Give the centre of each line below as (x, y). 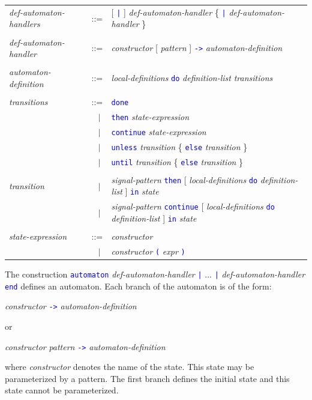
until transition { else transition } (177, 161)
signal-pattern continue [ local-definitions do (193, 206)
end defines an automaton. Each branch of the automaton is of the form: (138, 286)
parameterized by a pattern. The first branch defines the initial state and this (147, 378)
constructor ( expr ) (148, 251)
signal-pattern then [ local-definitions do (184, 179)
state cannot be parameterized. (62, 390)
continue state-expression (159, 131)
